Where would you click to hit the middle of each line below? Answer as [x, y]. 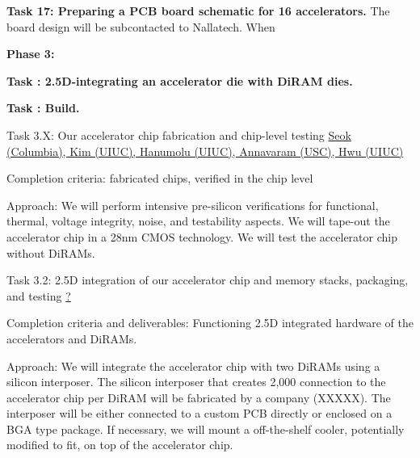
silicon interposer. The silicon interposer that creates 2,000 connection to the [196, 382]
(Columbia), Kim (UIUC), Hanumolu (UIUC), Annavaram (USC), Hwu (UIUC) [205, 151]
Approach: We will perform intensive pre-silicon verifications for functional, [193, 205]
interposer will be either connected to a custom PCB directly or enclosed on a [199, 413]
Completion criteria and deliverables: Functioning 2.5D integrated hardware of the [210, 323]
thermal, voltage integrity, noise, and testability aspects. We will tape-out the [198, 221]
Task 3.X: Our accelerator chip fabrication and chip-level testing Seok [179, 134]
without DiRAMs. [51, 252]
